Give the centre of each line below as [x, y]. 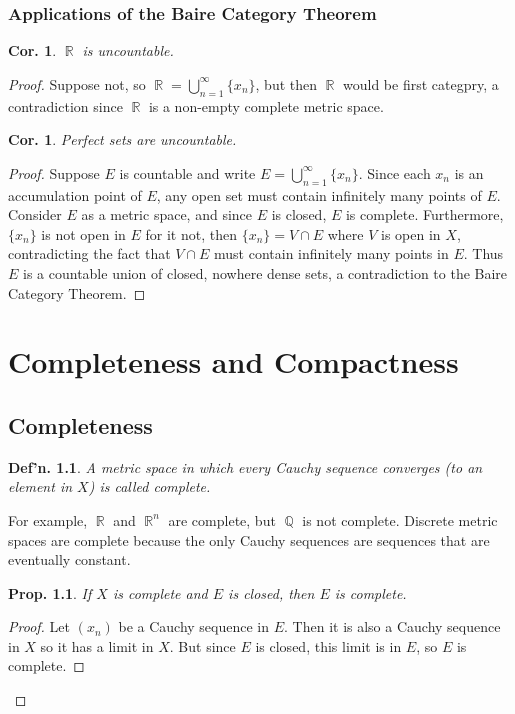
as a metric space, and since [167, 214]
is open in [411, 233]
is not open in [83, 233]
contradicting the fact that [89, 253]
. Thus [483, 253]
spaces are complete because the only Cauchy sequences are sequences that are [249, 539]
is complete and [160, 592]
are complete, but [222, 519]
